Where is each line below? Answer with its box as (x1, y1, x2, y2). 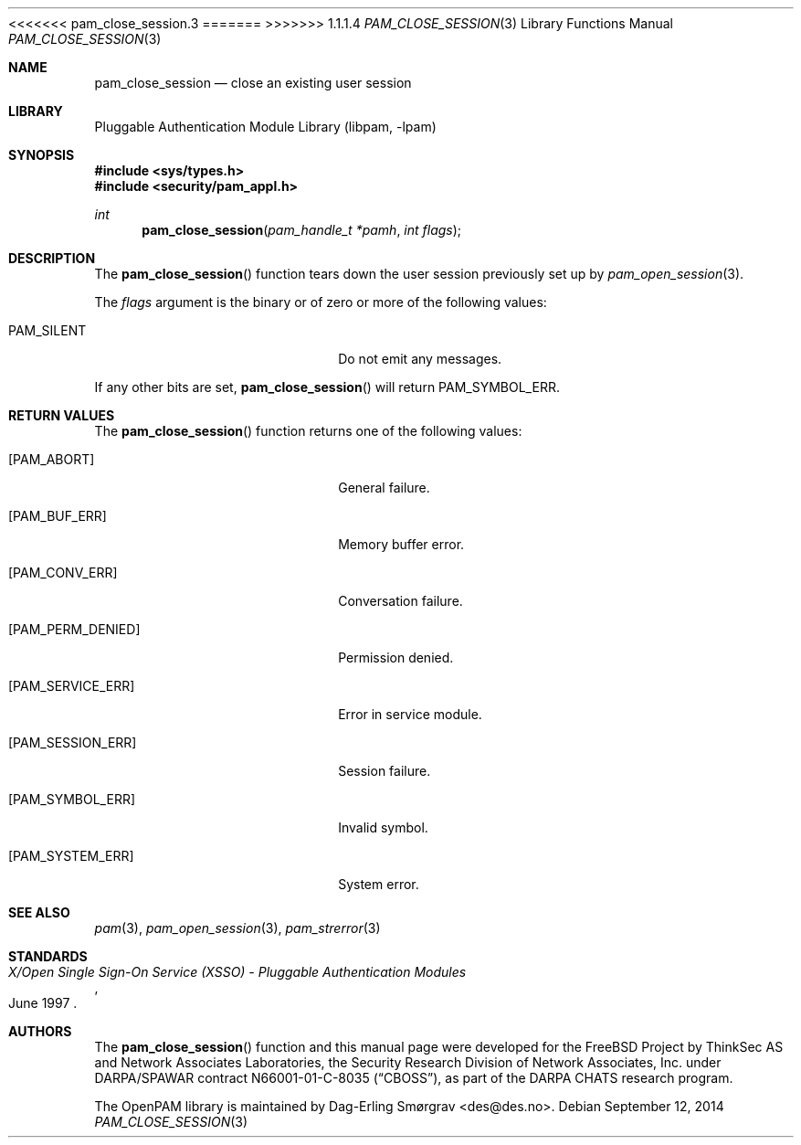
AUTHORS (8, 1023, 72, 1039)
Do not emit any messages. (338, 351, 502, 366)
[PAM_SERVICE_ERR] (8, 678, 135, 694)
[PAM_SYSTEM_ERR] (8, 848, 134, 864)
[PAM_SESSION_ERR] (8, 735, 137, 750)
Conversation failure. (338, 593, 463, 609)
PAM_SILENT (8, 323, 87, 338)
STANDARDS (8, 949, 88, 964)
